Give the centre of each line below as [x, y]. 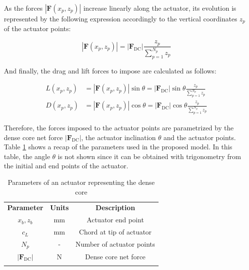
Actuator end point [115, 220]
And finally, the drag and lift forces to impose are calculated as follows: [110, 70]
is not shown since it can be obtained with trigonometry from [149, 156]
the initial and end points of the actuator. [66, 166]
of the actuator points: [37, 28]
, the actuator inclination [119, 137]
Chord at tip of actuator [115, 232]
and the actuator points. [200, 137]
